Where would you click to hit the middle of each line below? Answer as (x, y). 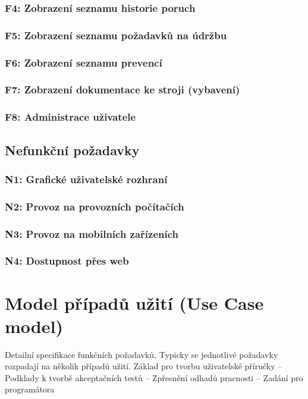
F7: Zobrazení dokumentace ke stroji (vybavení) (122, 89)
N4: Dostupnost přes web (67, 261)
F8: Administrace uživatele (70, 117)
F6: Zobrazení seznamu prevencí (84, 62)
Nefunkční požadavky (72, 150)
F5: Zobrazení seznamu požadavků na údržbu (116, 35)
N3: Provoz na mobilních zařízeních (92, 233)
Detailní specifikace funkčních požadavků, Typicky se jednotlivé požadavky (142, 354)
